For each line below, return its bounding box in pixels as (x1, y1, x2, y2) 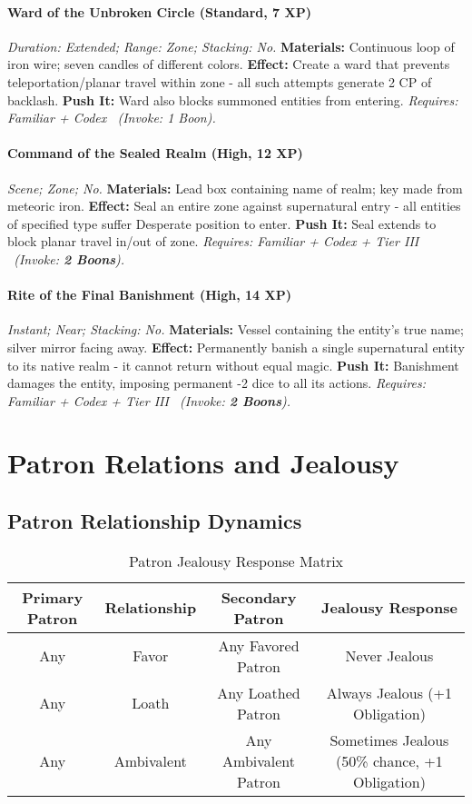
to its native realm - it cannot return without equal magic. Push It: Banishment (7, 355, 459, 374)
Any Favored (218, 634, 300, 656)
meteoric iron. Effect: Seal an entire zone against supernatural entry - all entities (7, 196, 461, 215)
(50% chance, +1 (336, 749, 443, 771)
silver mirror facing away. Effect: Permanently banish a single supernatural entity (7, 337, 465, 356)
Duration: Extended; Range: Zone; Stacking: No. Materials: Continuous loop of (7, 36, 455, 55)
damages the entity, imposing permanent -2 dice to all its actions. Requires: (7, 373, 427, 392)
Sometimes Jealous (329, 729, 449, 750)
